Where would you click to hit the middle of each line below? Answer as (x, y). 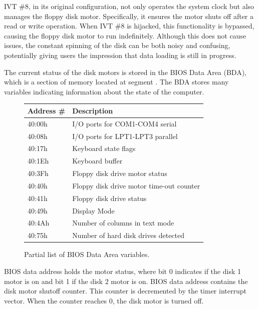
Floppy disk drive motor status (120, 173)
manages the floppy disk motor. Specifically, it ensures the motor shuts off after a (129, 16)
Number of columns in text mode (123, 223)
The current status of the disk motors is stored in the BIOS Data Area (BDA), (125, 72)
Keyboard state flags (104, 148)
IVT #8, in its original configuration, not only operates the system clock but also (129, 6)
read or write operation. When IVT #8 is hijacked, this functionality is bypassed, (129, 26)
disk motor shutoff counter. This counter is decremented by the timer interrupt (125, 291)
